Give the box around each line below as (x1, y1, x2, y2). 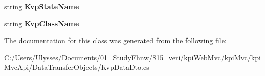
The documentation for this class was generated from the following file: (4, 35, 227, 46)
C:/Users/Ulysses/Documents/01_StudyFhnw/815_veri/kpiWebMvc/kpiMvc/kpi (4, 52, 261, 62)
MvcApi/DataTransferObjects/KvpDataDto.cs (4, 62, 149, 72)
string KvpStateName (4, 1, 79, 11)
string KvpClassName (4, 18, 79, 28)
